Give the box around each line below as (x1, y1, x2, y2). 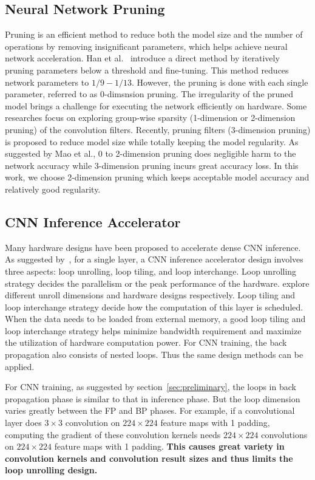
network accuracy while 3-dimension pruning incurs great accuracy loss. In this (5, 159, 299, 171)
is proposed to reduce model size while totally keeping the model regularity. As (5, 135, 299, 148)
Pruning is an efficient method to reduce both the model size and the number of (5, 28, 303, 41)
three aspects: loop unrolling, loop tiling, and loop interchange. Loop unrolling (5, 264, 297, 277)
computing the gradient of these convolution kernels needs (5, 428, 221, 441)
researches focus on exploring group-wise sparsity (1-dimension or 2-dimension (5, 111, 296, 124)
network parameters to (5, 75, 89, 88)
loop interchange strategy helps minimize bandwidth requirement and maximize (5, 324, 302, 337)
